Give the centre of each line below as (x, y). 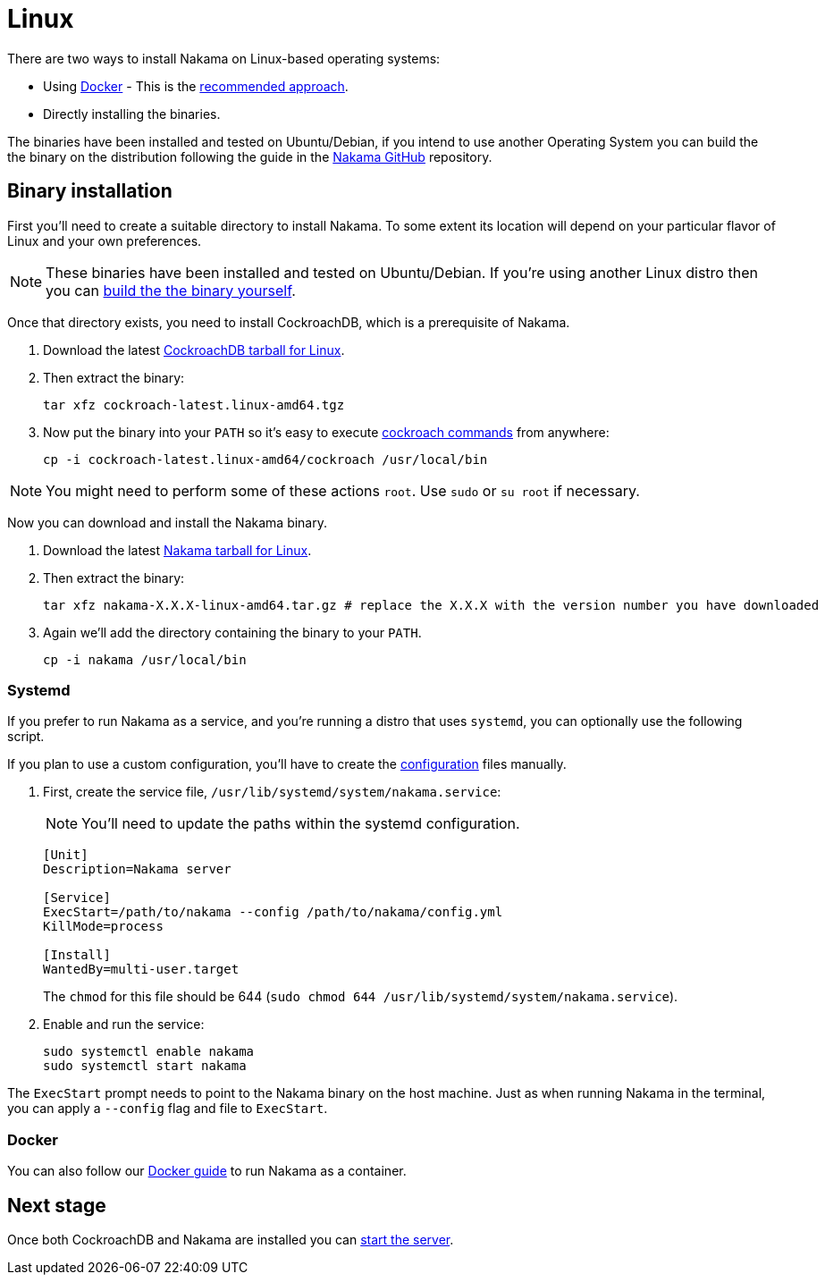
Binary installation (90, 191)
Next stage (57, 1205)
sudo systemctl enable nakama (149, 1052)
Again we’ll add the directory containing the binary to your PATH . (232, 632)
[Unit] (66, 855)
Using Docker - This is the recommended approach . (196, 86)
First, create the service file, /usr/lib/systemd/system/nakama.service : (272, 792)
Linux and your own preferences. (105, 240)
